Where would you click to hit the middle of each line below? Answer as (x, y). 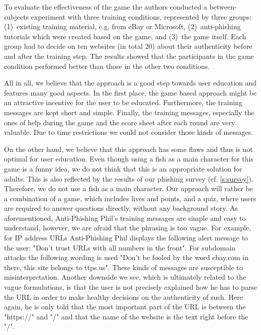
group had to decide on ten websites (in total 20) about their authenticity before (128, 46)
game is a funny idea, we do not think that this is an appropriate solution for (123, 168)
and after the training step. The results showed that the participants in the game (129, 56)
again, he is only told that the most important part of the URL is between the (125, 307)
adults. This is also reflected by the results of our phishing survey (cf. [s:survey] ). (129, 178)
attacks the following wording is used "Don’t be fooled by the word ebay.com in (126, 257)
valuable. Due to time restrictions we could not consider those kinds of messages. (129, 132)
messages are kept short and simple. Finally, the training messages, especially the (129, 112)
